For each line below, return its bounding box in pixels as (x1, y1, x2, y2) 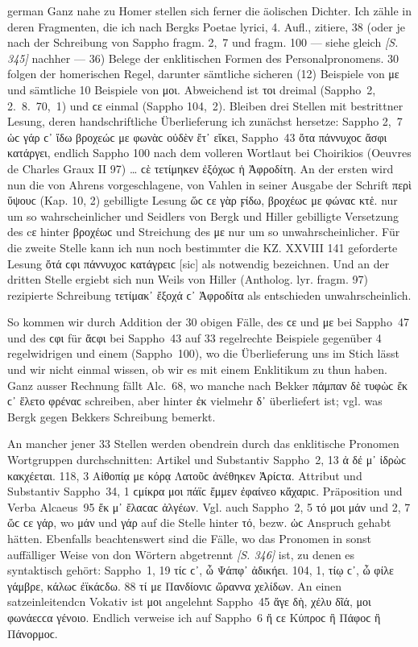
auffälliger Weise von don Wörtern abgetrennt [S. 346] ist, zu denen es (7, 545, 355, 562)
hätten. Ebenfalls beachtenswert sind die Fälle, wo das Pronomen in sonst (7, 530, 371, 546)
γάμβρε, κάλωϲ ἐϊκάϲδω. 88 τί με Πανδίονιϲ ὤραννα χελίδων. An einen (7, 577, 342, 594)
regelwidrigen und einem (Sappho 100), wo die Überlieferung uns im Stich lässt (7, 345, 399, 362)
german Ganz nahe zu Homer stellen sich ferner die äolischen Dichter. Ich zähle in (7, 2, 412, 19)
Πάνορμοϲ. (7, 624, 58, 641)
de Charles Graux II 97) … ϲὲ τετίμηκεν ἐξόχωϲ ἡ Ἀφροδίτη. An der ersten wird (7, 160, 394, 176)
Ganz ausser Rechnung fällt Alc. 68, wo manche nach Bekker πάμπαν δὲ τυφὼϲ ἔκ (7, 376, 408, 393)
